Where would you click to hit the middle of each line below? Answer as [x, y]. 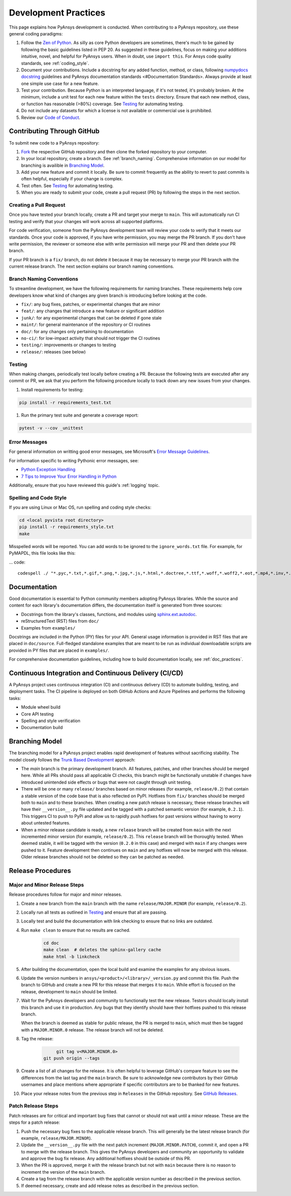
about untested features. [46, 823]
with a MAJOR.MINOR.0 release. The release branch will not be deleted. [93, 1030]
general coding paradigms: [36, 33]
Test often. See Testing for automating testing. [67, 186]
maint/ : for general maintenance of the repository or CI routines [86, 324]
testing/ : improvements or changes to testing [69, 345]
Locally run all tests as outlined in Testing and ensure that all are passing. [94, 912]
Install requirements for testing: [52, 389]
